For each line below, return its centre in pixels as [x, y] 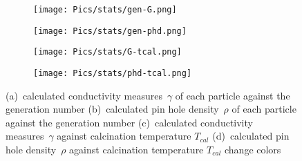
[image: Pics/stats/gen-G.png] [105, 10]
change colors [253, 149]
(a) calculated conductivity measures [84, 95]
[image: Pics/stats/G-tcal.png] [107, 52]
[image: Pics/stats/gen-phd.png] [110, 31]
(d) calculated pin [251, 136]
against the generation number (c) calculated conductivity [129, 122]
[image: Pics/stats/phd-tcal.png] [113, 73]
